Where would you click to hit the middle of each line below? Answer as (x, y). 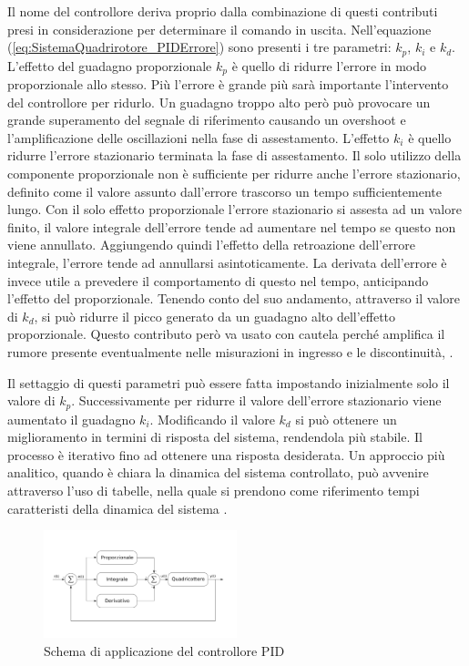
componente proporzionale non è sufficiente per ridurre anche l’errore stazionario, (234, 174)
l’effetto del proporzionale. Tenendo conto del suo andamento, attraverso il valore (234, 298)
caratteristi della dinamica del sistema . (117, 508)
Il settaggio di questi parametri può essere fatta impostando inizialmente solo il (229, 382)
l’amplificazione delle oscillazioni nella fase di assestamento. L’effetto (199, 137)
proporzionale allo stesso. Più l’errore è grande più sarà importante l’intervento (228, 84)
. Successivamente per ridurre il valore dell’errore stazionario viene (256, 400)
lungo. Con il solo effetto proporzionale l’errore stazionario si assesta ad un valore (234, 209)
